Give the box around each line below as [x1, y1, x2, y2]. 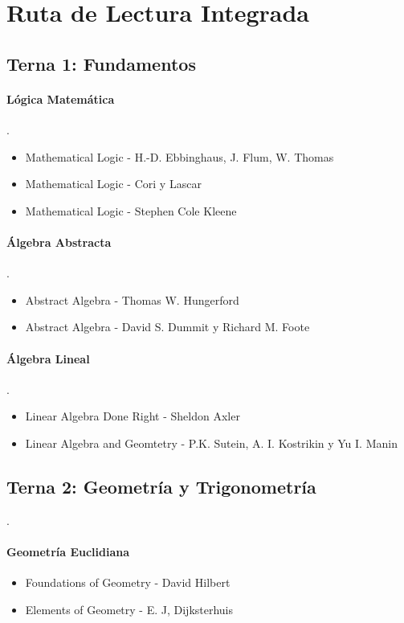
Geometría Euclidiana [6, 543, 130, 559]
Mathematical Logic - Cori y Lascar [25, 175, 202, 192]
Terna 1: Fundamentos [6, 51, 196, 76]
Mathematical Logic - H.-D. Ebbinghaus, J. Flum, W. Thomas [25, 148, 334, 165]
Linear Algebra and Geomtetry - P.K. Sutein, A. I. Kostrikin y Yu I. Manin [25, 434, 398, 451]
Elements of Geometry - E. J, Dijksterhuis [25, 600, 234, 617]
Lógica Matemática [6, 90, 115, 107]
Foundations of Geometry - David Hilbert [25, 574, 231, 591]
